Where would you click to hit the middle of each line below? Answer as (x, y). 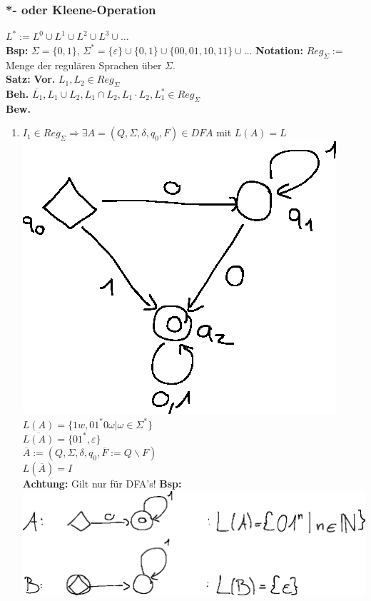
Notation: (280, 50)
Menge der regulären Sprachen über (84, 65)
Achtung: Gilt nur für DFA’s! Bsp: (102, 484)
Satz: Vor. (31, 79)
